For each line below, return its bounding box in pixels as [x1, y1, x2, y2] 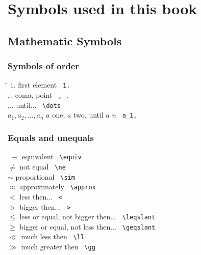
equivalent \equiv [21, 151, 82, 162]
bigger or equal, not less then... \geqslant [19, 221, 156, 232]
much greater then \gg [21, 241, 95, 252]
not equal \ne [19, 161, 66, 172]
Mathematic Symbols [8, 33, 122, 48]
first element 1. [18, 79, 70, 90]
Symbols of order [8, 60, 80, 72]
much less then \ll [21, 231, 85, 242]
